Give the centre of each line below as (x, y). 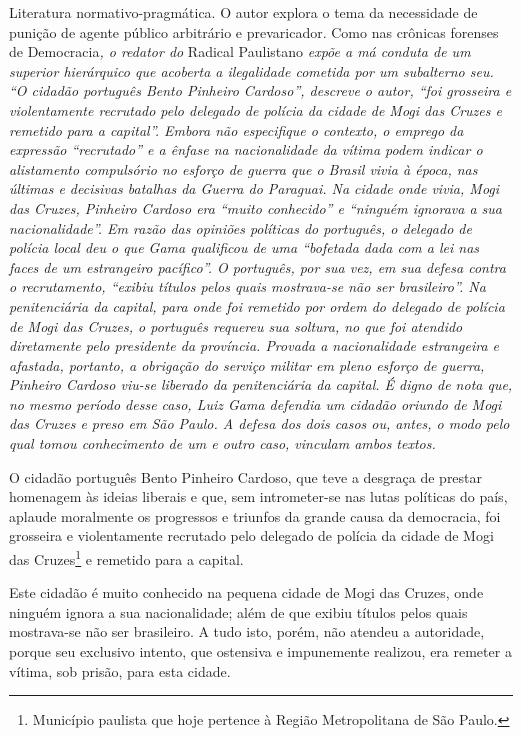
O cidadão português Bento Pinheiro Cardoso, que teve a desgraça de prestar (246, 476)
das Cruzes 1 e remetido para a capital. (126, 557)
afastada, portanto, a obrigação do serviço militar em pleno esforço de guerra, (247, 364)
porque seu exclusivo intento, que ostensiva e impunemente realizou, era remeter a (260, 651)
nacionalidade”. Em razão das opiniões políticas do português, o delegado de (240, 227)
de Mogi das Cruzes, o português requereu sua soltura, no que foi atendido (236, 325)
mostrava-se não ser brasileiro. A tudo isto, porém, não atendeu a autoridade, (247, 631)
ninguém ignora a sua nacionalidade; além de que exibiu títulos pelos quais (238, 611)
